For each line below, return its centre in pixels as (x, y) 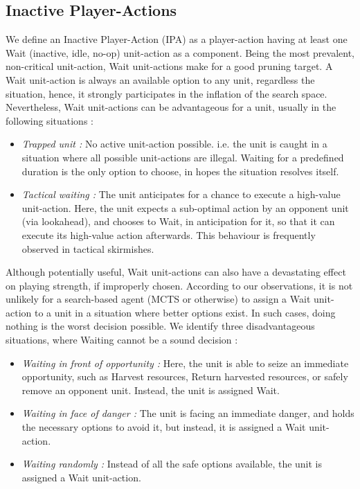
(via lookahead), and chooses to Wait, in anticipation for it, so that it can (178, 221)
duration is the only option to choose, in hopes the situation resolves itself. (180, 171)
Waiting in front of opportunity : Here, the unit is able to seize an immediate (185, 363)
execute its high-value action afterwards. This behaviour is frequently (169, 234)
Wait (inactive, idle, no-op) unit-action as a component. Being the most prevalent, (180, 52)
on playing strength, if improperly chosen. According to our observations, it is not (179, 285)
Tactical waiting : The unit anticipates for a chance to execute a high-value (181, 194)
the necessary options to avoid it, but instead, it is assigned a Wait (164, 427)
